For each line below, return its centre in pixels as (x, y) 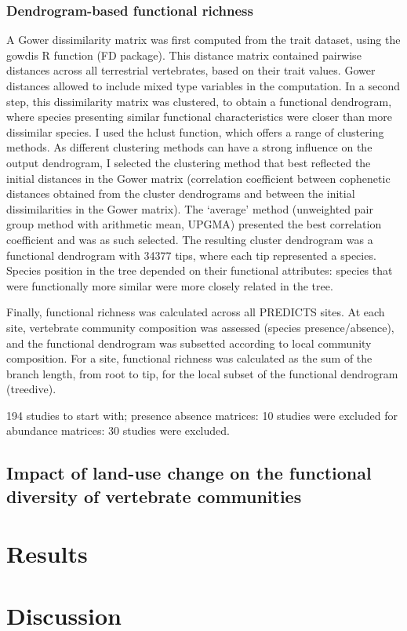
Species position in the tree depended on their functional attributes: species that (200, 270)
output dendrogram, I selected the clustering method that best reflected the (189, 162)
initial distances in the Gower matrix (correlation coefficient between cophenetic (198, 178)
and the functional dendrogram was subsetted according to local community (189, 343)
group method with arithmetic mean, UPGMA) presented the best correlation (194, 224)
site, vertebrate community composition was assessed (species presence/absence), (200, 327)
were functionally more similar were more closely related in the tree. (170, 285)
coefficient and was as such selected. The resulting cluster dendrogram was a (190, 239)
